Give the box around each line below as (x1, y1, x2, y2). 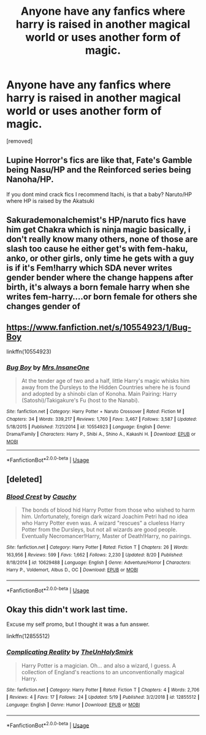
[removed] (6, 137, 33, 145)
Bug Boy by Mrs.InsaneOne (6, 363, 90, 372)
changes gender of (6, 301, 81, 312)
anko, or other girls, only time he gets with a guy (6, 253, 194, 264)
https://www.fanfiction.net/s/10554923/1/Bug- (6, 322, 192, 333)
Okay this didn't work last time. (6, 604, 128, 615)
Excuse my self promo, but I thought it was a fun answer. (6, 621, 150, 628)
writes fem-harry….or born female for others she (6, 291, 197, 302)
